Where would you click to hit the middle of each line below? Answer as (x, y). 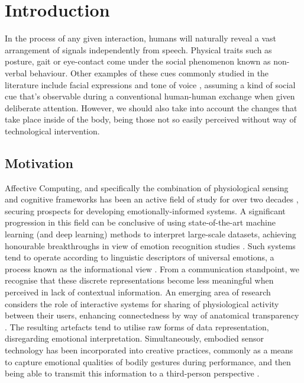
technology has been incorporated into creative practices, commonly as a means (149, 350)
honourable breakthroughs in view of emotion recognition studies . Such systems (150, 245)
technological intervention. (52, 131)
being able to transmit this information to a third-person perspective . (132, 373)
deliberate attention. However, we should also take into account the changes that (151, 107)
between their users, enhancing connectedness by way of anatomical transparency (152, 315)
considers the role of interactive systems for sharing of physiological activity (142, 303)
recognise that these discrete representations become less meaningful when (139, 280)
